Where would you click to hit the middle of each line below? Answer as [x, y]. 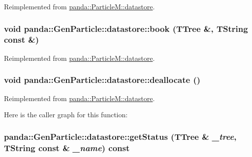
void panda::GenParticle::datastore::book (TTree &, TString [126, 28]
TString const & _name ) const [67, 147]
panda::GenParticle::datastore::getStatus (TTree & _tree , [120, 136]
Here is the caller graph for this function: [66, 115]
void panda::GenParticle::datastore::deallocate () [102, 80]
